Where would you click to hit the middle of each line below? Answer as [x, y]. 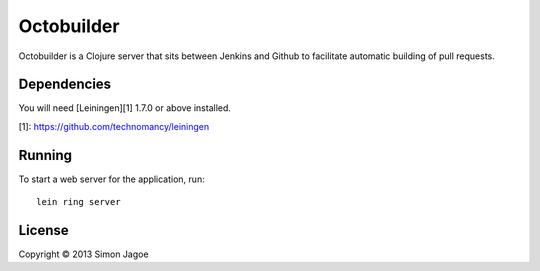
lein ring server [78, 202]
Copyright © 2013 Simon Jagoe [83, 254]
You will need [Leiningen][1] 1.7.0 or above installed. [125, 108]
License [43, 230]
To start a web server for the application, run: [111, 179]
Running [45, 155]
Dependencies [65, 84]
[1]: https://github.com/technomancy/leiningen [114, 126]
